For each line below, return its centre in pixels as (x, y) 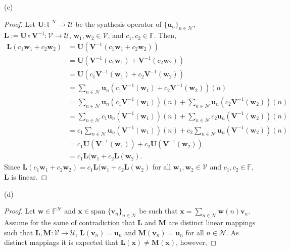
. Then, (165, 35)
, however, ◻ (196, 242)
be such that (158, 211)
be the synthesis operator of (118, 24)
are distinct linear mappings (212, 222)
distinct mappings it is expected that (61, 242)
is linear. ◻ (29, 177)
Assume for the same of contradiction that (70, 222)
